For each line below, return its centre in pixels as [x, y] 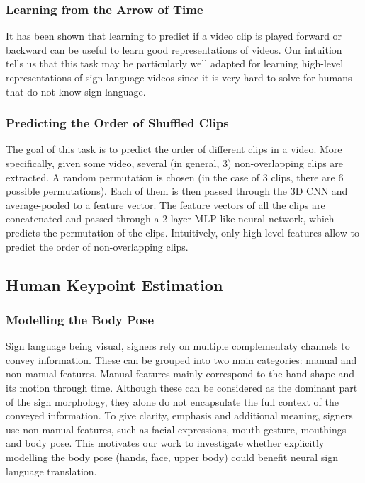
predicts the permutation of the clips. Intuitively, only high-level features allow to [182, 232]
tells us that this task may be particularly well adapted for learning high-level [175, 63]
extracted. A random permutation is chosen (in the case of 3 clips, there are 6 [175, 177]
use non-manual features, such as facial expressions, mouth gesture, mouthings [176, 429]
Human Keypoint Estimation [114, 284]
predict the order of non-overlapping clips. [97, 246]
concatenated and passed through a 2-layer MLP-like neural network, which [170, 218]
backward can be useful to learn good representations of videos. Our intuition [174, 49]
